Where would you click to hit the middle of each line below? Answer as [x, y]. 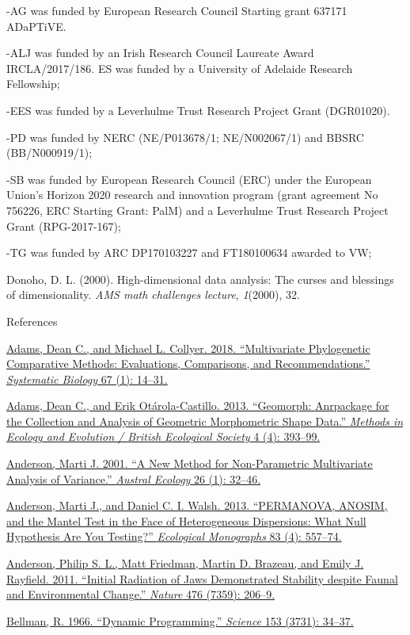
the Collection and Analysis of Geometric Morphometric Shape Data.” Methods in [205, 421]
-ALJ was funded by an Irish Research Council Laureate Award [160, 53]
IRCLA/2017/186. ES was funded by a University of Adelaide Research [180, 68]
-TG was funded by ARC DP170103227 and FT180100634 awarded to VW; [189, 252]
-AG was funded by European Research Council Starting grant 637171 [177, 10]
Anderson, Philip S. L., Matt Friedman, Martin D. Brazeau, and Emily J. [185, 563]
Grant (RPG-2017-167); [64, 226]
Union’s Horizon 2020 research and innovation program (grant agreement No [192, 195]
